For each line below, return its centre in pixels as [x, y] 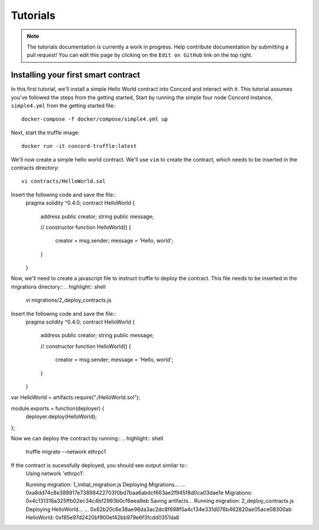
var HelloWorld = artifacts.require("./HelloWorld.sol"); [76, 397]
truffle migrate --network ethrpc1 [66, 452]
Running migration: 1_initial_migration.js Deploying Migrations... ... [105, 484]
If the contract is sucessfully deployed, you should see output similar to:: [99, 465]
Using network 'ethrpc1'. [55, 474]
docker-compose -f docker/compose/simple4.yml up [95, 119]
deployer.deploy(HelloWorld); [61, 416]
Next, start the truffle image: [45, 132]
